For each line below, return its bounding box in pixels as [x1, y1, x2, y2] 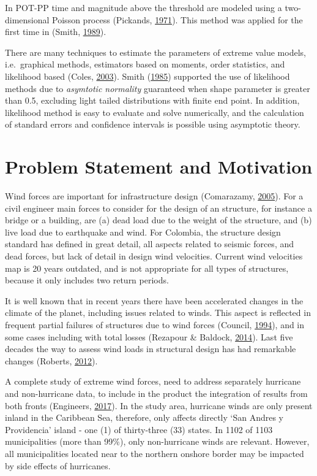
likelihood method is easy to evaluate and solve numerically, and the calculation [5, 106, 304, 118]
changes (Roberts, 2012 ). [5, 354, 98, 367]
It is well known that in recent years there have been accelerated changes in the [5, 294, 304, 307]
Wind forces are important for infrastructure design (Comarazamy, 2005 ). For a [5, 190, 304, 202]
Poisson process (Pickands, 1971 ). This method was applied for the [52, 13, 303, 26]
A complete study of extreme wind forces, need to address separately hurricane [5, 375, 301, 388]
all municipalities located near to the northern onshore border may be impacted [5, 447, 304, 459]
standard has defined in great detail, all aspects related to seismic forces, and [5, 237, 294, 250]
